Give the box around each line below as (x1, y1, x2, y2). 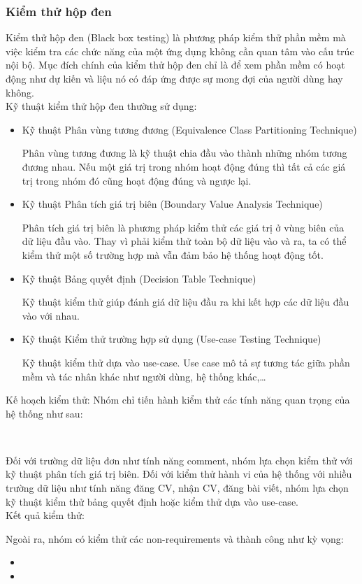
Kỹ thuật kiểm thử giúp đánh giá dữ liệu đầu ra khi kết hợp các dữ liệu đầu (22, 294, 349, 309)
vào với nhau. (22, 308, 80, 322)
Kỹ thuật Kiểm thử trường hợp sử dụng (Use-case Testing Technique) (22, 332, 321, 346)
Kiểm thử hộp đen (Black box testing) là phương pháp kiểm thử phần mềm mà (6, 30, 346, 45)
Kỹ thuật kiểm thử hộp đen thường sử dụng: (6, 99, 197, 113)
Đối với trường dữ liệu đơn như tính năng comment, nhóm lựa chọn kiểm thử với (6, 453, 353, 467)
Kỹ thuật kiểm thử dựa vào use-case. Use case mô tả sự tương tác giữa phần (22, 355, 350, 369)
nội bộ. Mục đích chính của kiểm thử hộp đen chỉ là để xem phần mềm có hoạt (6, 57, 345, 72)
